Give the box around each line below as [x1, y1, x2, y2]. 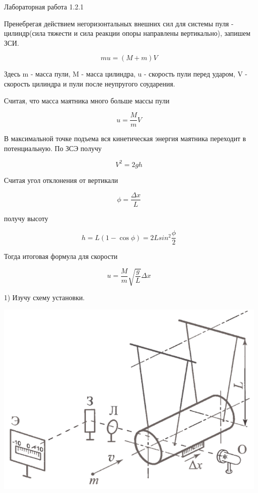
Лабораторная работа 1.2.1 [4, 1, 84, 11]
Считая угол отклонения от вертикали [4, 174, 118, 185]
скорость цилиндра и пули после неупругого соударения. [4, 78, 175, 88]
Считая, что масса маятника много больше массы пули [4, 95, 170, 105]
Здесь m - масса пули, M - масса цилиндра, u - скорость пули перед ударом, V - [4, 69, 248, 79]
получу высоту [4, 213, 48, 223]
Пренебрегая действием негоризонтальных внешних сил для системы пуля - [4, 18, 234, 28]
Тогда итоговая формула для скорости [4, 251, 118, 261]
